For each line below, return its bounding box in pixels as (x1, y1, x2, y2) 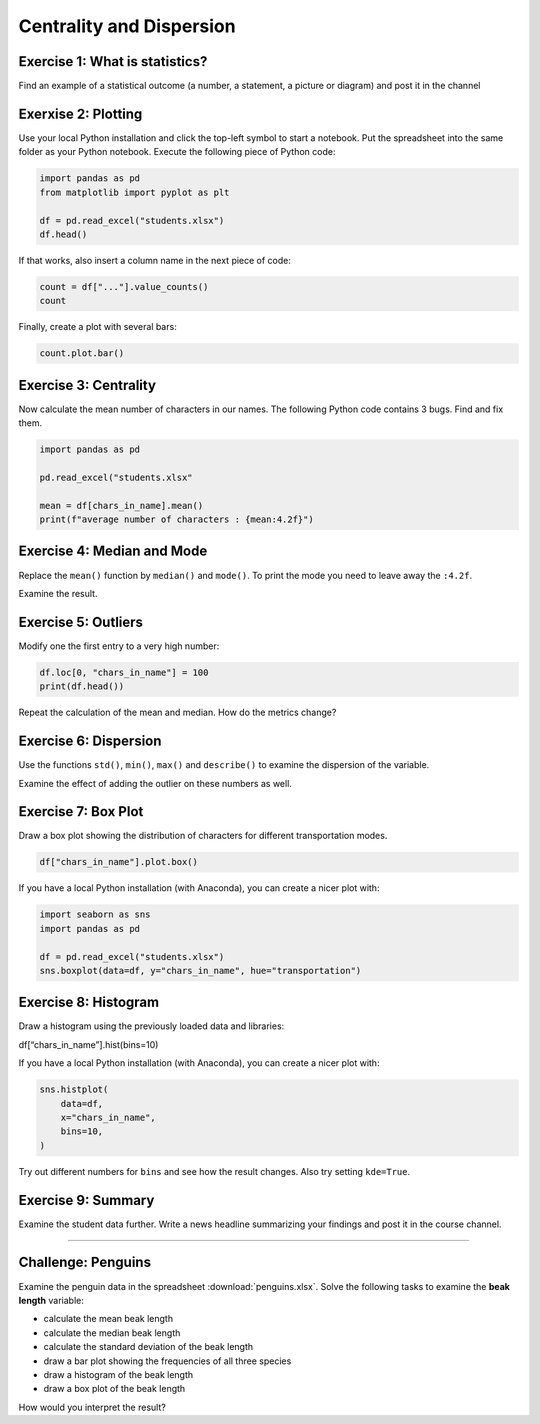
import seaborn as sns (39, 909, 151, 920)
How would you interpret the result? (18, 1401, 167, 1413)
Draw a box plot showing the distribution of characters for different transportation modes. (18, 830, 388, 842)
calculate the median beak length (43, 1326, 181, 1339)
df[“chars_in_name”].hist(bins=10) (18, 1038, 159, 1050)
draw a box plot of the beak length (43, 1383, 186, 1395)
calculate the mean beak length (43, 1313, 174, 1325)
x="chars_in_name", (60, 1111, 157, 1123)
